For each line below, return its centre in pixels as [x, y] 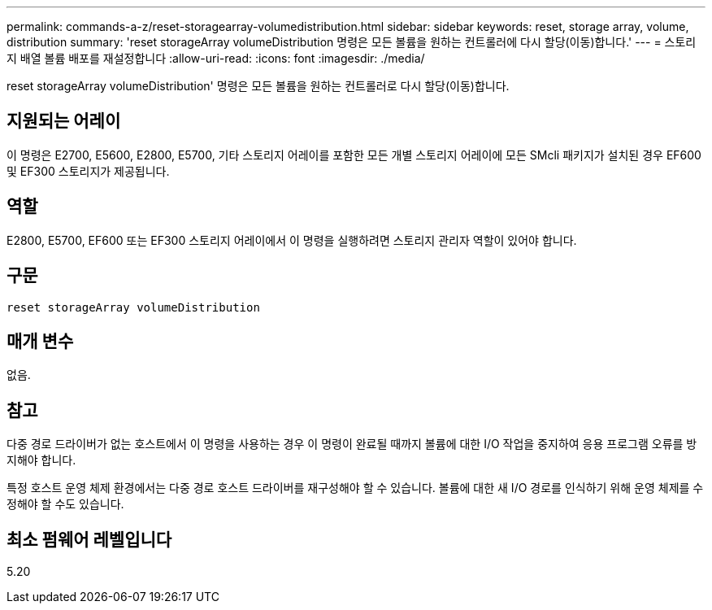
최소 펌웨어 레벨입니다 [89, 539]
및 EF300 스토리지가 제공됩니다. [88, 171]
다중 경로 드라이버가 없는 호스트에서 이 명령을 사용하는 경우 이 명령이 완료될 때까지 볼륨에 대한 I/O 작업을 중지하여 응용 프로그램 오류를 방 [352, 444]
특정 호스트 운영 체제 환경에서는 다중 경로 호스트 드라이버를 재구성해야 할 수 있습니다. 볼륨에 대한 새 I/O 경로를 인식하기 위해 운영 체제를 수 [355, 488]
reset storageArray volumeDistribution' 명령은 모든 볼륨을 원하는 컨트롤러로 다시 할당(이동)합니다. [258, 86]
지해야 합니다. [41, 460]
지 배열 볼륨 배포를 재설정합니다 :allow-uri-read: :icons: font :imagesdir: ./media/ [216, 58]
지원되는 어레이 [64, 121]
